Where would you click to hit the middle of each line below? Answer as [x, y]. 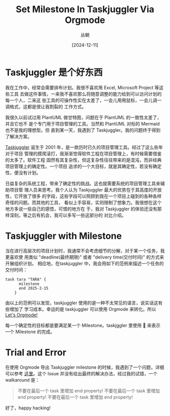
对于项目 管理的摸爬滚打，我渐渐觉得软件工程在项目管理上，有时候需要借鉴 [83, 153]
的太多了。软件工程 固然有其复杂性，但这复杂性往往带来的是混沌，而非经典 [83, 160]
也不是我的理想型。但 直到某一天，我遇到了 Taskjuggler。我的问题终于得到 [83, 130]
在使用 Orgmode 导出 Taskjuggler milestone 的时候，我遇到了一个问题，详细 [85, 367]
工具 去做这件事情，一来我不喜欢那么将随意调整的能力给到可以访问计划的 [86, 94]
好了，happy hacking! [28, 408]
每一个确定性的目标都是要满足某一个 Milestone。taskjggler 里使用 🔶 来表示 [83, 325]
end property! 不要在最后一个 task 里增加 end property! [75, 397]
